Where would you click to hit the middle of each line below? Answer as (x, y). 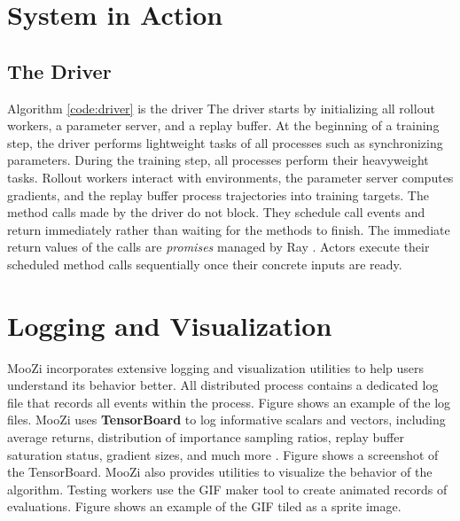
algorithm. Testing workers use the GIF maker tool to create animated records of (227, 489)
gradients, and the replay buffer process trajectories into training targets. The (218, 194)
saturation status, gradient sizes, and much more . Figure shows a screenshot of (223, 454)
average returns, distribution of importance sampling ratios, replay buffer (206, 437)
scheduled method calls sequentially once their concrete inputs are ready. (205, 264)
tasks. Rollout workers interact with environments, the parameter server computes (230, 177)
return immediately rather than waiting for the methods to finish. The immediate (229, 229)
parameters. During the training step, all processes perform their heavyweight (218, 160)
